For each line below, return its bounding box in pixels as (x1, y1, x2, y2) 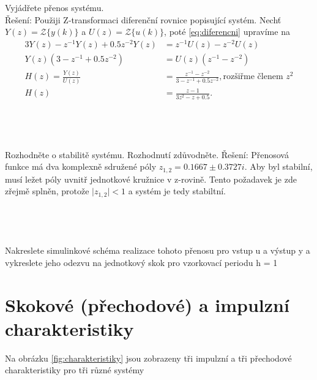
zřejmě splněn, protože (5, 184, 89, 197)
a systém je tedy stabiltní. (128, 184, 226, 197)
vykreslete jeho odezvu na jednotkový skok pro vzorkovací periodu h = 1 (5, 256, 278, 268)
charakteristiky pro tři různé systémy (5, 363, 144, 376)
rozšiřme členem (223, 72, 283, 82)
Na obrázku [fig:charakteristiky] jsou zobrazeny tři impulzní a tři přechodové (5, 351, 292, 364)
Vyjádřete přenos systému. (5, 1, 104, 14)
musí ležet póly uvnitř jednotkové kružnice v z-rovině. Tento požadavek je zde (5, 172, 297, 185)
